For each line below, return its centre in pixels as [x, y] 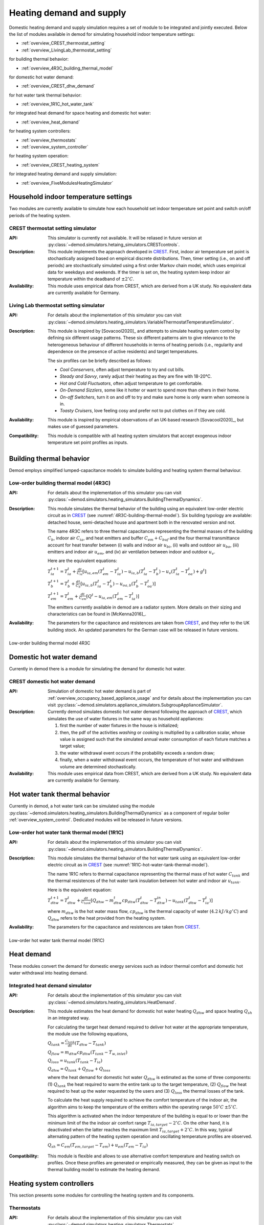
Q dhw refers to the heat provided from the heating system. [107, 919]
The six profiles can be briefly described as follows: [100, 361]
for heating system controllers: [40, 131]
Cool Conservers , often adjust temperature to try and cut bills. [122, 369]
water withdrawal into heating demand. [48, 973]
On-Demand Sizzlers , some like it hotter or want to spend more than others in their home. [150, 390]
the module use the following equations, [88, 1034]
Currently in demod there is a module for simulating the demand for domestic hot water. [97, 669]
